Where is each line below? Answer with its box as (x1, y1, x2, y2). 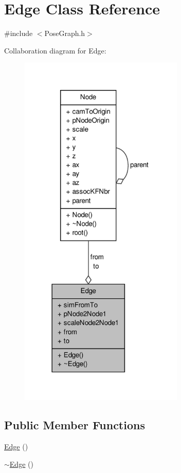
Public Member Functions (4, 417, 145, 433)
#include (4, 28, 33, 39)
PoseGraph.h (44, 28, 85, 39)
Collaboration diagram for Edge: (4, 45, 106, 56)
